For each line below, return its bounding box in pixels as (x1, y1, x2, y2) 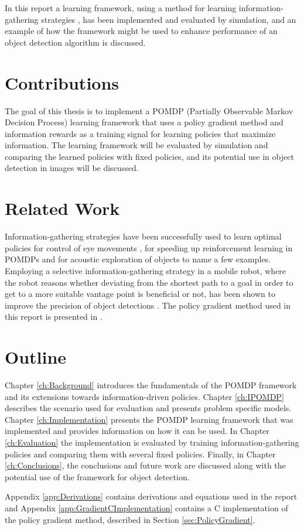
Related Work (5, 196, 120, 220)
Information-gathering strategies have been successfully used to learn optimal (5, 230, 282, 242)
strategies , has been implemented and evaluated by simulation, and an (41, 13, 296, 25)
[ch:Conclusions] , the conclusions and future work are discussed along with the (5, 459, 286, 471)
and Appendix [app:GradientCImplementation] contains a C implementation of (5, 502, 288, 514)
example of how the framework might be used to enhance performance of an (5, 25, 278, 37)
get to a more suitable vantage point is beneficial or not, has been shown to (5, 288, 275, 300)
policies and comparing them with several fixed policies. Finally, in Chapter (5, 447, 276, 460)
